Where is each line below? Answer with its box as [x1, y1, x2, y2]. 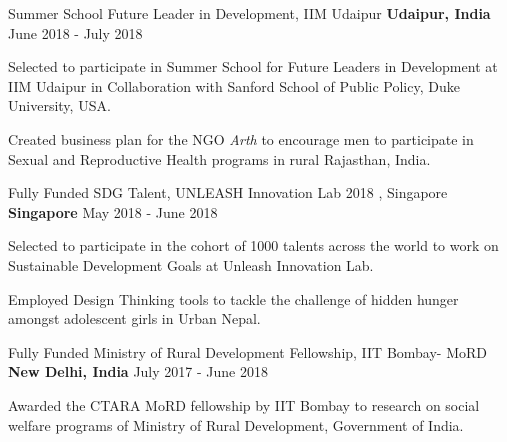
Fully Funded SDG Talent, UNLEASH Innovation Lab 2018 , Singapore [8, 182, 448, 203]
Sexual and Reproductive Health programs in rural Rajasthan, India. [8, 148, 431, 169]
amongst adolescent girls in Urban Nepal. [8, 308, 261, 329]
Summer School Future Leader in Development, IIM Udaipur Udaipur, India [8, 3, 491, 23]
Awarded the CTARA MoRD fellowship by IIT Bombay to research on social [8, 394, 480, 415]
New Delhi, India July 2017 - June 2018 [8, 361, 268, 382]
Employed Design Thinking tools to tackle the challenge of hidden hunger [8, 288, 459, 309]
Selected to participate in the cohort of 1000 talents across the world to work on [8, 235, 499, 256]
